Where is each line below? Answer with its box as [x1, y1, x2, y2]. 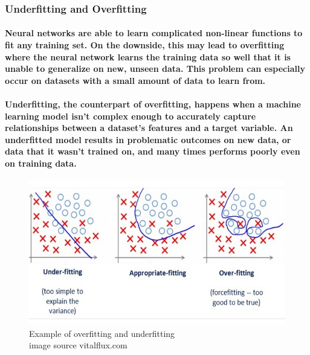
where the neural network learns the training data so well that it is [5, 50, 291, 63]
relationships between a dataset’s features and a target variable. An [5, 121, 293, 134]
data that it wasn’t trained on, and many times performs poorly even [5, 145, 300, 158]
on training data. [5, 156, 77, 169]
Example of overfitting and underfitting [29, 327, 175, 339]
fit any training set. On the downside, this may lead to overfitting [5, 39, 285, 51]
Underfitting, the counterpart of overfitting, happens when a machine [5, 98, 301, 110]
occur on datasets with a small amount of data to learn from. [5, 74, 266, 86]
